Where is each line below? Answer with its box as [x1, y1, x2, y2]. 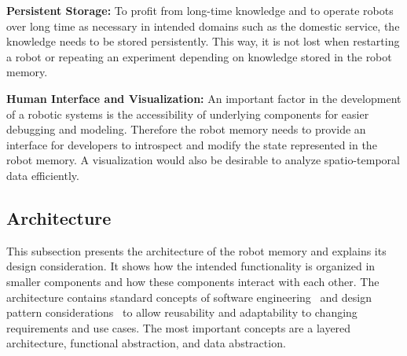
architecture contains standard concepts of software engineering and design [6, 288, 372, 305]
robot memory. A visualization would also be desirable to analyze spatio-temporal [6, 152, 400, 168]
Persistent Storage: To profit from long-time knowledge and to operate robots [6, 2, 394, 18]
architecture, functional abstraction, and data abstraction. [6, 335, 286, 351]
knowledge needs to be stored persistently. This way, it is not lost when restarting [6, 33, 400, 50]
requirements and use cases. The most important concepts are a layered [6, 319, 351, 336]
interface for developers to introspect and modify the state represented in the [6, 136, 377, 152]
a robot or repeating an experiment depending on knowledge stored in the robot [6, 48, 392, 64]
